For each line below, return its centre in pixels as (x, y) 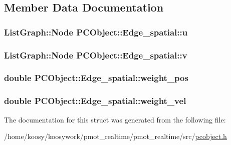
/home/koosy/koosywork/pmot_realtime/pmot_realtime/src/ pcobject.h (115, 136)
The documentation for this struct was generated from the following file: (115, 119)
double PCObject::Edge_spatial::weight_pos (96, 78)
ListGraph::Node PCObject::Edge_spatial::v (96, 55)
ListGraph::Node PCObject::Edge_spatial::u (96, 32)
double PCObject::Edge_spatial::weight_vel (95, 101)
